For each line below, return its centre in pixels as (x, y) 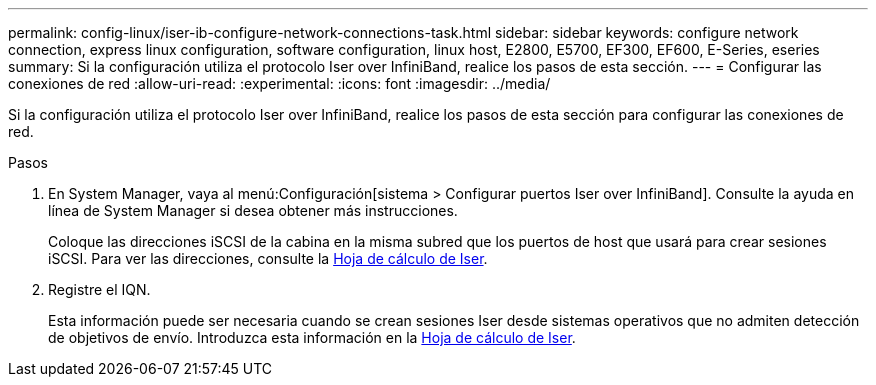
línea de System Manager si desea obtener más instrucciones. (253, 210)
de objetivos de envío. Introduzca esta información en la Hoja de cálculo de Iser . (312, 337)
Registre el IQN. (99, 289)
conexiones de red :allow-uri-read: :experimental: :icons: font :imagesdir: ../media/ (279, 83)
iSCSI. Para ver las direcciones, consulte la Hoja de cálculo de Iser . (268, 258)
